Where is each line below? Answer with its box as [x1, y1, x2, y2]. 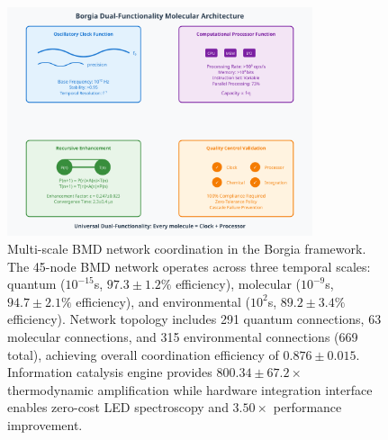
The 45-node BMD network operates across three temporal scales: [7, 256, 371, 275]
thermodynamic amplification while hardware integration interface [7, 380, 373, 399]
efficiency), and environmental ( [76, 292, 250, 310]
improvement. [7, 415, 83, 434]
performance [273, 398, 342, 417]
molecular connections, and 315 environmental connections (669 [7, 327, 358, 346]
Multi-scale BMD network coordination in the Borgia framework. [7, 238, 366, 257]
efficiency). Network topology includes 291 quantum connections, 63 [7, 310, 382, 328]
